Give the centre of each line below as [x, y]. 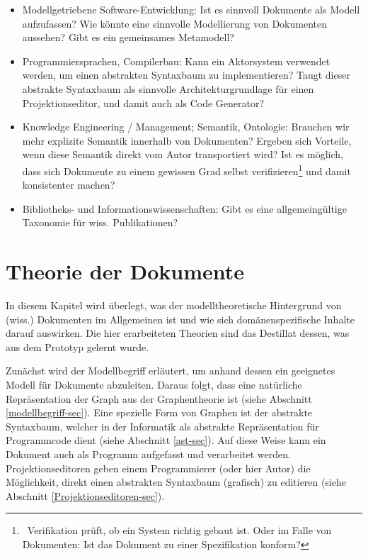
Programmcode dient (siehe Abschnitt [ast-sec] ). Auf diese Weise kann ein [166, 440]
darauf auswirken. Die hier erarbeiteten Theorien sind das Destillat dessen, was [178, 333]
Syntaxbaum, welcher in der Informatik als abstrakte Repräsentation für [162, 426]
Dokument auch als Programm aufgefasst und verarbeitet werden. [148, 454]
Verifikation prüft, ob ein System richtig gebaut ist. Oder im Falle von [179, 530]
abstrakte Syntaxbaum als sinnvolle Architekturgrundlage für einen [168, 88]
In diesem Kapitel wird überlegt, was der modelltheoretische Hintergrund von [174, 305]
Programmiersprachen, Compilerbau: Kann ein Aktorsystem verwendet [176, 61]
